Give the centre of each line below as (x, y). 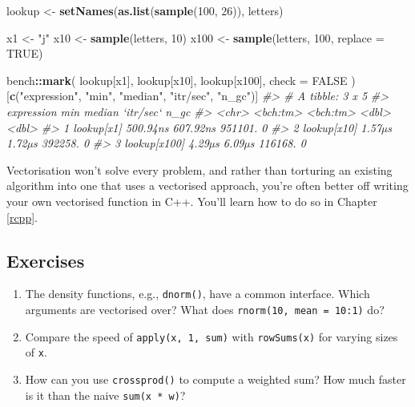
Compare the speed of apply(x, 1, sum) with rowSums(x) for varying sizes (212, 336)
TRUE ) (25, 53)
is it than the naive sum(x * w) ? (105, 395)
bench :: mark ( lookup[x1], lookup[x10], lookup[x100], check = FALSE (177, 80)
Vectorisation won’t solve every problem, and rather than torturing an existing (199, 169)
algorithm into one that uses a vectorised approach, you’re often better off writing (207, 185)
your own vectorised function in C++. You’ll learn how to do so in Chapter (192, 201)
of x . (36, 352)
